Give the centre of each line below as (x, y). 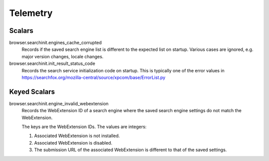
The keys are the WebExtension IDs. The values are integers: (84, 127)
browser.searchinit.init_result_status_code (52, 64)
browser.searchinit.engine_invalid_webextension (59, 103)
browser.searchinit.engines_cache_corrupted (56, 43)
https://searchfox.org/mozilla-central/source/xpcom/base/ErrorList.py (93, 78)
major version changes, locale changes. (63, 56)
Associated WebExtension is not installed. (77, 136)
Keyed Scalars (32, 91)
